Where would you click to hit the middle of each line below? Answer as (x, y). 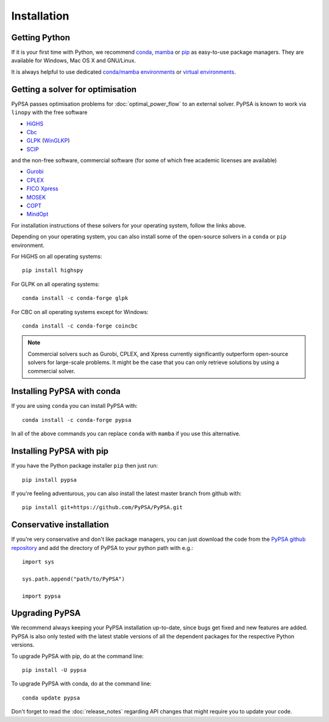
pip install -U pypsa (54, 670)
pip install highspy (53, 270)
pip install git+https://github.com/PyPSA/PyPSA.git (102, 507)
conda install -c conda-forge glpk (75, 298)
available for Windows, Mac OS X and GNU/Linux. (74, 60)
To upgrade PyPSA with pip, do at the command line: (78, 656)
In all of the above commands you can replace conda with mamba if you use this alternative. (126, 434)
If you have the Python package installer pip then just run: (85, 466)
